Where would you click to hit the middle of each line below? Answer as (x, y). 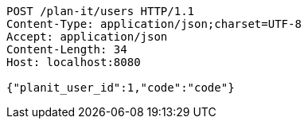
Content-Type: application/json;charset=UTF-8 (154, 24)
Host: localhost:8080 (74, 62)
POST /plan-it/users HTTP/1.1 (101, 11)
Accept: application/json (87, 37)
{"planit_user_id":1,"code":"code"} (121, 88)
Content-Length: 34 (67, 49)
